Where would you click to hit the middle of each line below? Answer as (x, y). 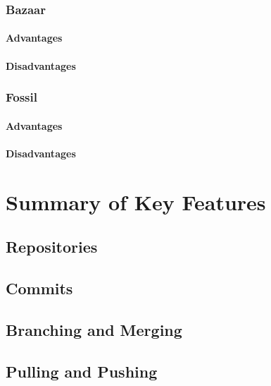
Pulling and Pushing (82, 371)
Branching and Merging (94, 329)
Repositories (52, 247)
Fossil (21, 97)
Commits (39, 288)
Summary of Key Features (136, 201)
